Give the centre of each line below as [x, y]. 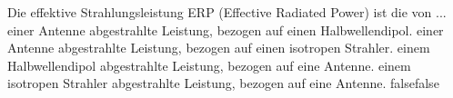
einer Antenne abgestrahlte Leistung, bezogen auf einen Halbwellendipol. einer [226, 29]
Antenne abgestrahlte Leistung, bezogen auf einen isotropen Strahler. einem [219, 48]
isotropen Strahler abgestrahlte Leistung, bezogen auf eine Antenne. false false [223, 83]
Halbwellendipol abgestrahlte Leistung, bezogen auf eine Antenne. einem [209, 65]
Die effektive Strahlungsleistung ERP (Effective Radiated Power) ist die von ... [227, 12]
